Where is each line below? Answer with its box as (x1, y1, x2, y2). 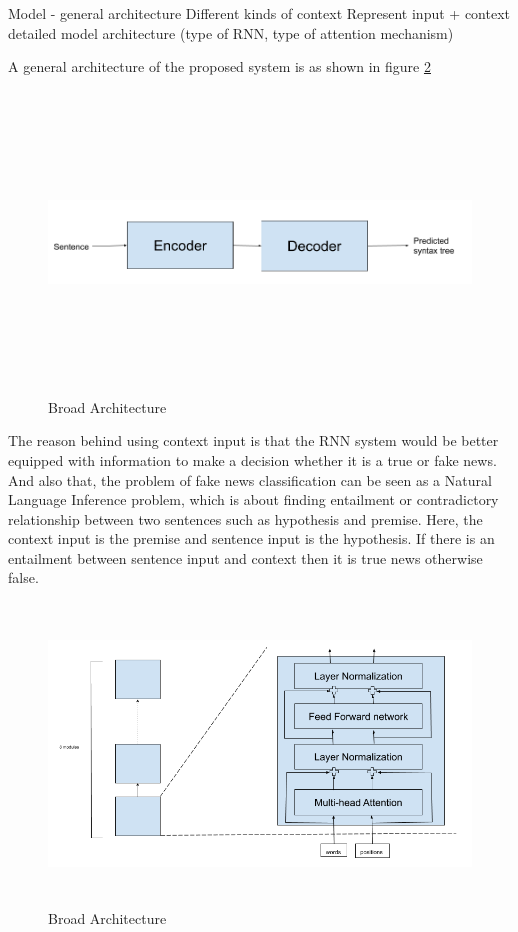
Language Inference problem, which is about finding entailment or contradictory (8, 489, 499, 510)
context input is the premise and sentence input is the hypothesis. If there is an (8, 528, 495, 549)
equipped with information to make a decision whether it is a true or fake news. (8, 449, 497, 470)
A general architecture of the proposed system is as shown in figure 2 (8, 56, 431, 77)
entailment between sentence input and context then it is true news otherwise (8, 547, 483, 568)
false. (8, 567, 39, 588)
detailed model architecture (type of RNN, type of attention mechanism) (8, 22, 454, 43)
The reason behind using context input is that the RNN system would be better (8, 430, 499, 451)
